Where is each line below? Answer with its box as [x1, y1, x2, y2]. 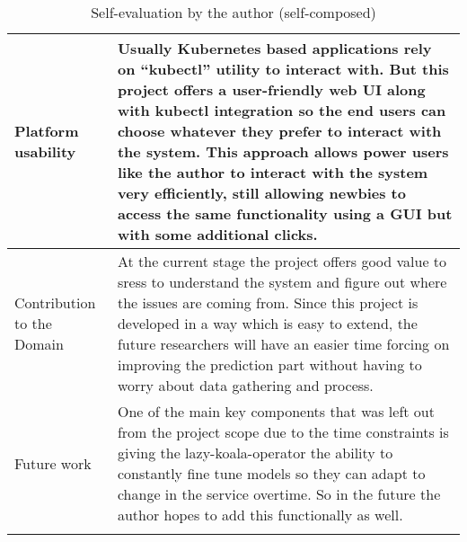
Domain [14, 333, 64, 354]
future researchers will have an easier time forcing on [117, 333, 450, 354]
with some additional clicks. [117, 224, 318, 244]
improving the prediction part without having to [117, 354, 422, 375]
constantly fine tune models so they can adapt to [117, 463, 426, 484]
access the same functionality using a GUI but [117, 203, 453, 224]
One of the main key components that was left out [117, 401, 435, 422]
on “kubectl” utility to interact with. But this [117, 58, 449, 79]
